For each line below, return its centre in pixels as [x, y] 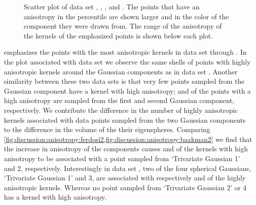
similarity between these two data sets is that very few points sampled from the [124, 81]
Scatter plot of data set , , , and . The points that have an [112, 6]
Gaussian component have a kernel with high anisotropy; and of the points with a [128, 90]
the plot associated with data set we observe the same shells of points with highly [127, 61]
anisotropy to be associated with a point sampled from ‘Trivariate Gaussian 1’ [122, 158]
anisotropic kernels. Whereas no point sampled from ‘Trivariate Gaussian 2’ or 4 [125, 187]
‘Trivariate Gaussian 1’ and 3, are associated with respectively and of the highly [125, 178]
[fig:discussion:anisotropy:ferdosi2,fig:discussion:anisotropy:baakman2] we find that [128, 139]
